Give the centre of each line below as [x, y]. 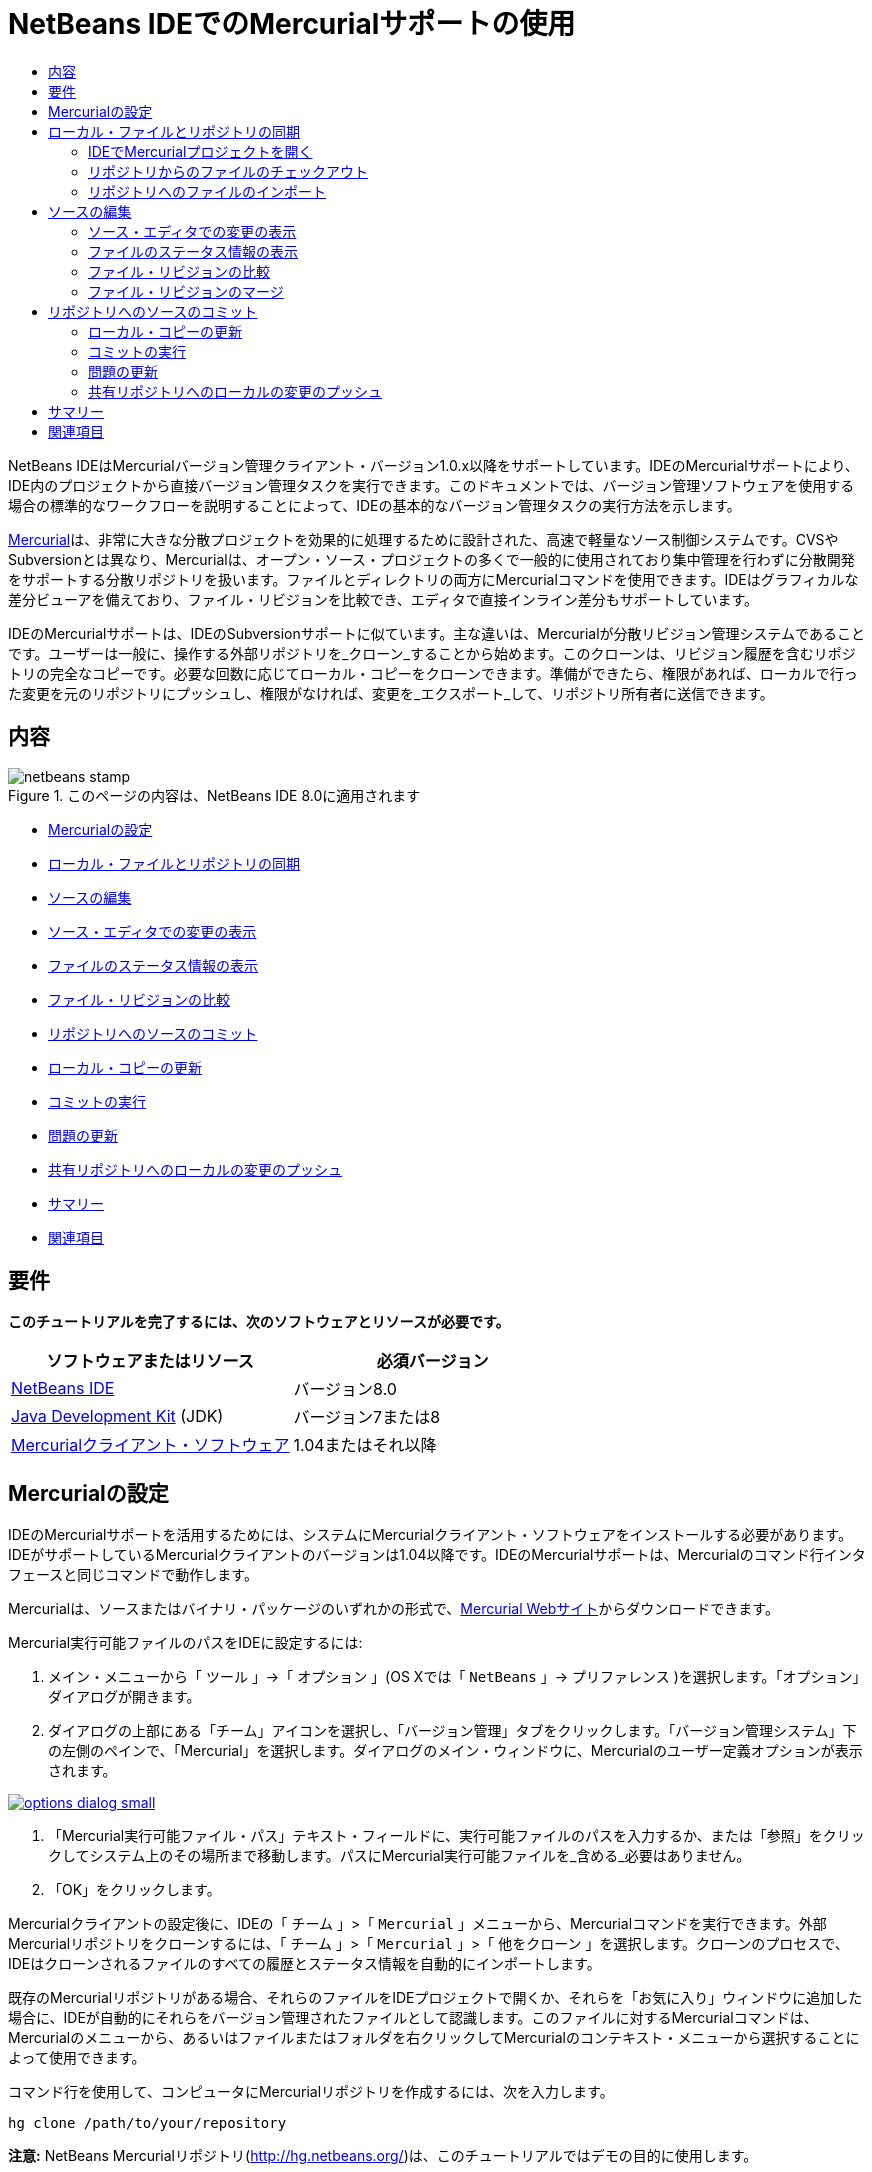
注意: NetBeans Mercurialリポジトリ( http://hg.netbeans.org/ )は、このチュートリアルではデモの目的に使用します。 [383, 2156]
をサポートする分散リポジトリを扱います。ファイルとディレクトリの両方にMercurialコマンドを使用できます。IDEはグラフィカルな [433, 579]
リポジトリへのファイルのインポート [207, 191]
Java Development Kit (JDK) [117, 1416]
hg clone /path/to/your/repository [147, 2123]
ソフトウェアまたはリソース [150, 1361]
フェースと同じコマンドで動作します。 [133, 1575]
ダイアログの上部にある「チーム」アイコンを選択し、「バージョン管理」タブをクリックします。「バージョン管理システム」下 [452, 1731]
